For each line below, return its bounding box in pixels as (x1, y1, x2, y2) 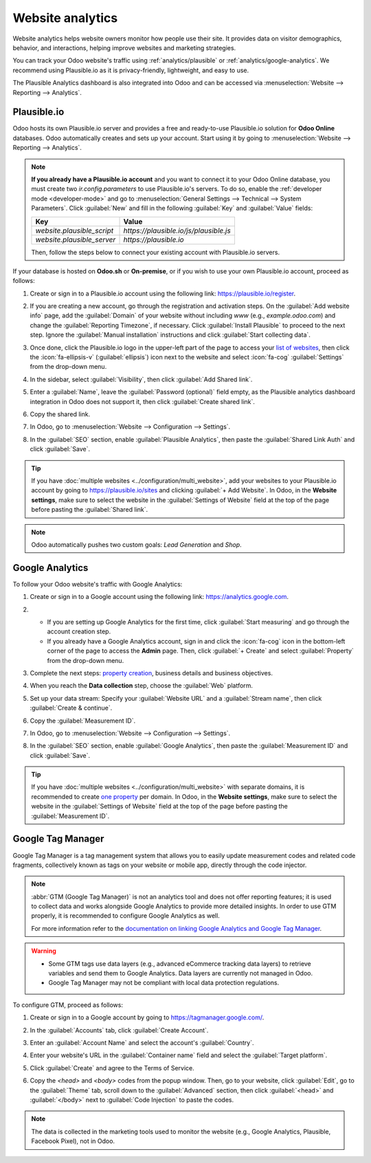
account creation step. (47, 627, 111, 635)
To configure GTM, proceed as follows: (12, 1000, 124, 1009)
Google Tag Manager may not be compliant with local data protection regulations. (48, 979, 280, 987)
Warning (31, 947, 56, 955)
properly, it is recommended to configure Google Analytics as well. (31, 912, 220, 920)
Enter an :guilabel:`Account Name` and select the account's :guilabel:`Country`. (30, 1039, 254, 1047)
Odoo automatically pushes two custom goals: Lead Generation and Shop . (31, 540, 242, 549)
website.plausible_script (35, 225, 113, 235)
